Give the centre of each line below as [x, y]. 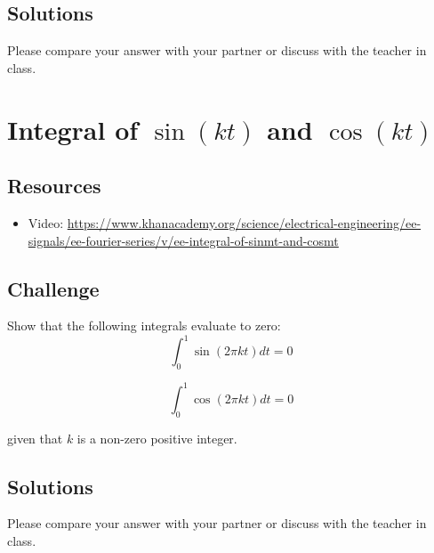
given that [35, 438]
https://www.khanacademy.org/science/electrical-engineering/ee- [244, 222]
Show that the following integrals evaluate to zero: [144, 325]
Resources [54, 186]
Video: [46, 222]
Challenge [53, 288]
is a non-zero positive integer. [157, 438]
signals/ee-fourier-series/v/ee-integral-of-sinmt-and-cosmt [183, 240]
